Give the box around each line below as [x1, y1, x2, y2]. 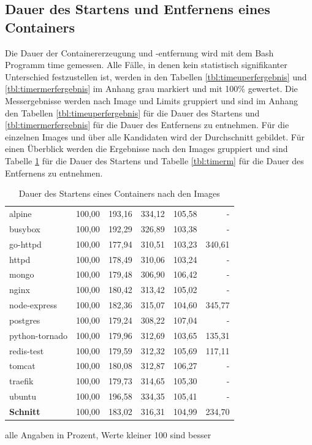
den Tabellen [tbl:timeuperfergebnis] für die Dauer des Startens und [5, 106, 260, 119]
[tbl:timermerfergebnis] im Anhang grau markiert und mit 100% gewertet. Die [5, 82, 298, 95]
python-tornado [9, 329, 67, 341]
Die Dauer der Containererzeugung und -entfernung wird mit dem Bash [5, 46, 274, 59]
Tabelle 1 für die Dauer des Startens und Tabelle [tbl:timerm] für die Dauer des [5, 154, 304, 167]
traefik [9, 375, 34, 387]
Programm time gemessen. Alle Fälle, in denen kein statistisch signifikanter [5, 58, 287, 71]
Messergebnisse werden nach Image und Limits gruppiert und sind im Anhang [5, 94, 298, 107]
